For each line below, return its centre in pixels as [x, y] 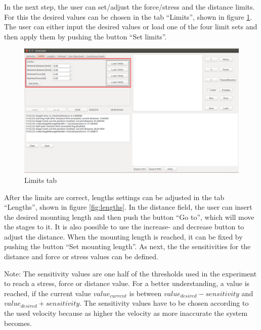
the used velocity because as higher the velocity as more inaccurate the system [126, 313]
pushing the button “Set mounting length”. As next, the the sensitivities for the [127, 246]
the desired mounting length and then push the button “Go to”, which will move [129, 217]
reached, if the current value [48, 293]
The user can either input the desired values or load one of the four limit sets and [131, 27]
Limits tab [41, 180]
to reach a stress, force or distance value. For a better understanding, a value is [127, 283]
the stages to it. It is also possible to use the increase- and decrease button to [124, 227]
